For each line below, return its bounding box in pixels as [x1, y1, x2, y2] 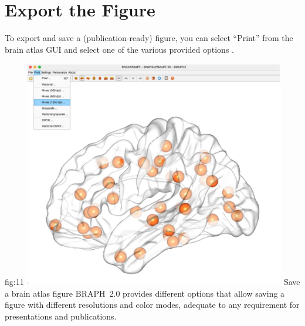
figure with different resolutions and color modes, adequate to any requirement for [5, 298, 300, 311]
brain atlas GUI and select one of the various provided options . [5, 43, 234, 55]
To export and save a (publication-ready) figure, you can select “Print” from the [5, 32, 293, 44]
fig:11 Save [5, 276, 300, 288]
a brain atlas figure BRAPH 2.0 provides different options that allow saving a [5, 287, 285, 299]
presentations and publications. [5, 310, 117, 322]
